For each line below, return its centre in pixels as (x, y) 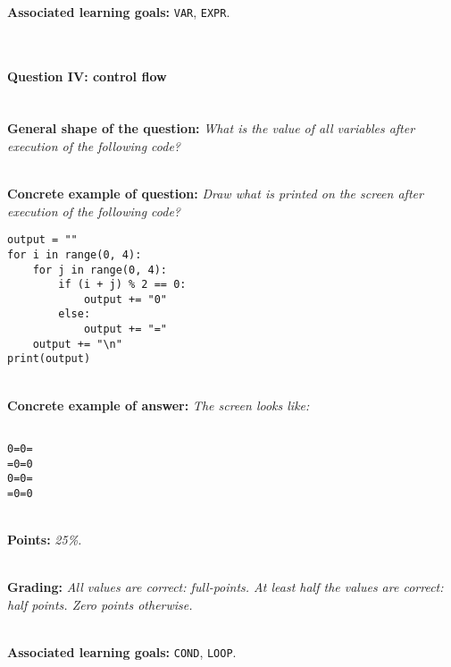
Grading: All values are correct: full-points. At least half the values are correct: (225, 587)
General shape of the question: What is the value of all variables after (211, 128)
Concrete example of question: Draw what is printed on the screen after (215, 194)
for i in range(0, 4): (75, 254)
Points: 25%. (45, 540)
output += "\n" (77, 344)
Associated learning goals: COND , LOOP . (122, 652)
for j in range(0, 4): (100, 270)
